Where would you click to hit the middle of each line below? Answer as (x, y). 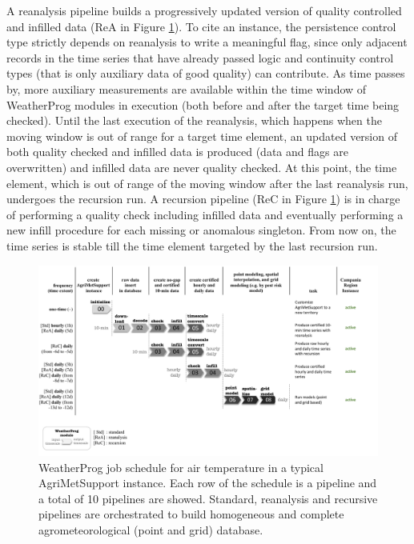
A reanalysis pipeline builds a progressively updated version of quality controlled (204, 10)
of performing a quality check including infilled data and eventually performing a (205, 214)
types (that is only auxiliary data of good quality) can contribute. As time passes (206, 73)
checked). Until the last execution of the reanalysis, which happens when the (194, 120)
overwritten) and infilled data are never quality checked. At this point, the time (202, 167)
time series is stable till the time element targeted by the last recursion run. (192, 245)
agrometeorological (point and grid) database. (151, 529)
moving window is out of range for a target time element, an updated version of (202, 136)
